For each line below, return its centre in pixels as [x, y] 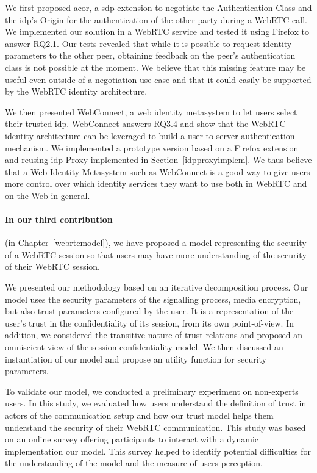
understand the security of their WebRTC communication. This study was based [155, 427]
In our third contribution [59, 219]
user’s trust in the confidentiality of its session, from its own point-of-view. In [150, 323]
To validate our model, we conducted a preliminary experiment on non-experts [152, 391]
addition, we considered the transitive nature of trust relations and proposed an [154, 335]
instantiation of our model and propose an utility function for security [136, 359]
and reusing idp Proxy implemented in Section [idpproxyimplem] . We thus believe [158, 160]
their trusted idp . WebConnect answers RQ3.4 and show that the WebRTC [145, 124]
